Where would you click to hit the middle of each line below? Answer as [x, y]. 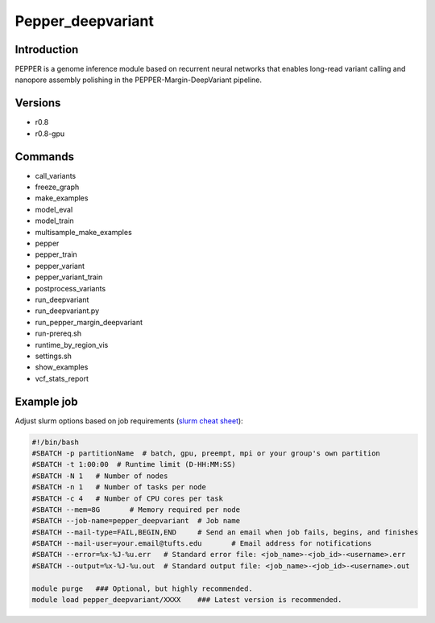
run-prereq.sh [58, 333]
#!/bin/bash [56, 442]
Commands [45, 157]
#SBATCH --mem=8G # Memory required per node [136, 510]
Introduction [47, 50]
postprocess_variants [70, 288]
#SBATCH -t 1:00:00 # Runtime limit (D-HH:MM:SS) [134, 464]
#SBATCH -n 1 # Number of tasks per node [119, 487]
